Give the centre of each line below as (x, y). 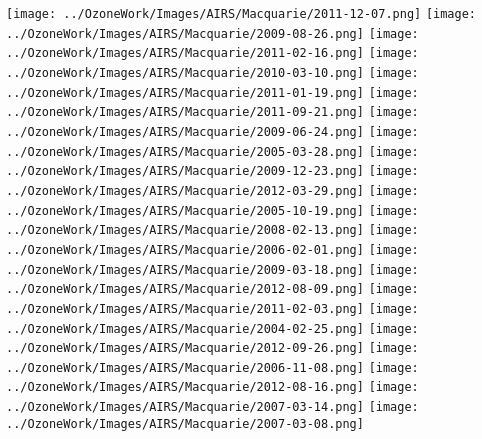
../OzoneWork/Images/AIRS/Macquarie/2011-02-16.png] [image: (212, 53)
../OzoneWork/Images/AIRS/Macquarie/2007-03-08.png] (185, 423)
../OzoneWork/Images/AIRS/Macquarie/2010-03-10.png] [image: (212, 72)
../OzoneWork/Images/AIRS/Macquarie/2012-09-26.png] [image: (212, 348)
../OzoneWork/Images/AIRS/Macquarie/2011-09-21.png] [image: (212, 112)
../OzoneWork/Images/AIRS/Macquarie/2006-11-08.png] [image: (212, 367)
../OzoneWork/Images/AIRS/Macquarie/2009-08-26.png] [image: (212, 33)
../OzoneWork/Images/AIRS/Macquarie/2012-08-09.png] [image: (212, 289)
